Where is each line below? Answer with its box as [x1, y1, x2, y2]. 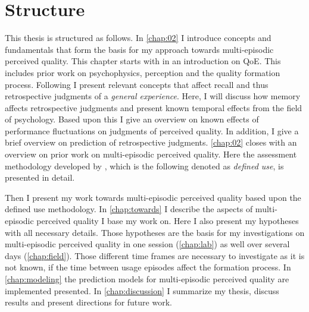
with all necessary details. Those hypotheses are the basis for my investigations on [5, 226, 305, 238]
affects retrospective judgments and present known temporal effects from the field [5, 101, 302, 114]
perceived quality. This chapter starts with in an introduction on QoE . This [5, 55, 281, 67]
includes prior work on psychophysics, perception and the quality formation [5, 66, 280, 78]
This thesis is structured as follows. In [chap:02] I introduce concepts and [5, 31, 271, 44]
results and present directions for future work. [5, 296, 172, 308]
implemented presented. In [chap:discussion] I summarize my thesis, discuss [5, 284, 279, 297]
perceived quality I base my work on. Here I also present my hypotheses [36, 215, 299, 227]
